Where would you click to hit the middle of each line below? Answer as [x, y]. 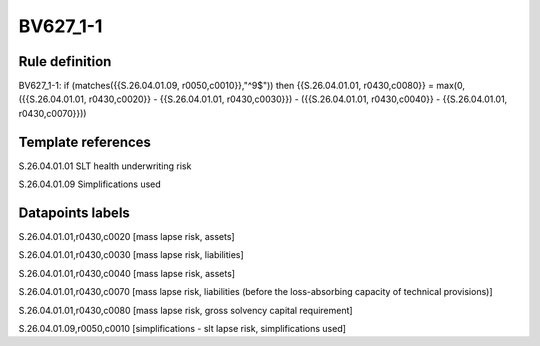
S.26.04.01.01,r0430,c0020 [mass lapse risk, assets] [126, 237]
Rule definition [65, 61]
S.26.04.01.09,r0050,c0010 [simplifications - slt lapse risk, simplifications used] [182, 328]
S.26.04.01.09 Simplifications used [90, 184]
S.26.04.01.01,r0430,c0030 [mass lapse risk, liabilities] [131, 255]
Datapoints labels [74, 212]
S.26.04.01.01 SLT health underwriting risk [105, 166]
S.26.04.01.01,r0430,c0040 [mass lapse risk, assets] [126, 273]
